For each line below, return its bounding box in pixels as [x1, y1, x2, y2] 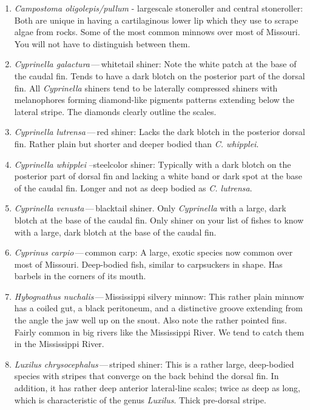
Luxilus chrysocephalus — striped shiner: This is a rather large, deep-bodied [14, 357, 294, 370]
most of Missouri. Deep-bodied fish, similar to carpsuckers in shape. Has [14, 257, 283, 270]
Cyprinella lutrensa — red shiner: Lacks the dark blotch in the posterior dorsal [14, 125, 305, 138]
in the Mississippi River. [14, 337, 104, 350]
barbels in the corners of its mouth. [14, 269, 146, 282]
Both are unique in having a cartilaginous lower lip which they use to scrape [14, 13, 298, 26]
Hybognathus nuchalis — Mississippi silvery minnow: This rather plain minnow [14, 289, 305, 302]
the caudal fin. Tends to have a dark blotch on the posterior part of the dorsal [14, 69, 305, 82]
